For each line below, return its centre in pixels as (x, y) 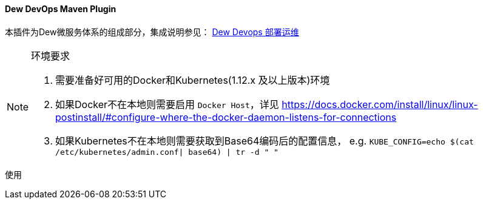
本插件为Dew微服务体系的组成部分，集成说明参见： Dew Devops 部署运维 (152, 32)
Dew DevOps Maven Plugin (61, 9)
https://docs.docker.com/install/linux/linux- (380, 104)
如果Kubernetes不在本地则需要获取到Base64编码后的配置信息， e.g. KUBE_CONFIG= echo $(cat (265, 141)
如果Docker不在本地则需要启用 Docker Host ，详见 (167, 104)
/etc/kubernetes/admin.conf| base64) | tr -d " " (167, 152)
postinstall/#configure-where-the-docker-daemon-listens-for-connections (226, 117)
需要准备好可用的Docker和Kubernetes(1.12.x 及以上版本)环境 (193, 80)
